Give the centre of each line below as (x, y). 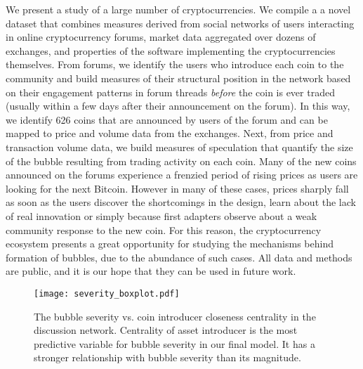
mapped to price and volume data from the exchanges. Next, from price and (170, 133)
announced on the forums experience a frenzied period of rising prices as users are (182, 175)
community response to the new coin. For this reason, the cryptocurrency (164, 229)
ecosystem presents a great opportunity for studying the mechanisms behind (170, 244)
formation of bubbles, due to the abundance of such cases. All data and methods (179, 257)
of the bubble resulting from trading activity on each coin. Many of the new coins (181, 161)
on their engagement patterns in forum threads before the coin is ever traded (170, 92)
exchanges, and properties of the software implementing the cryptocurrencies (171, 50)
